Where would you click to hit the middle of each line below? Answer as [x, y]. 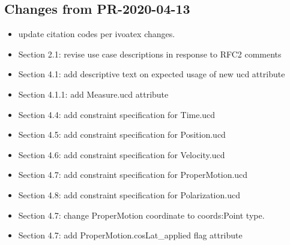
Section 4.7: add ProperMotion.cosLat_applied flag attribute [130, 235]
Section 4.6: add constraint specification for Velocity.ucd [122, 154]
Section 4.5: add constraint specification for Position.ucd [122, 134]
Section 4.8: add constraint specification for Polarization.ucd [129, 194]
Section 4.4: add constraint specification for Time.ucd [117, 114]
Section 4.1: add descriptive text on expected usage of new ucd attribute [152, 74]
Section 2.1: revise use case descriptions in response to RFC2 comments [150, 54]
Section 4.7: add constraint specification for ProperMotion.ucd [133, 175]
